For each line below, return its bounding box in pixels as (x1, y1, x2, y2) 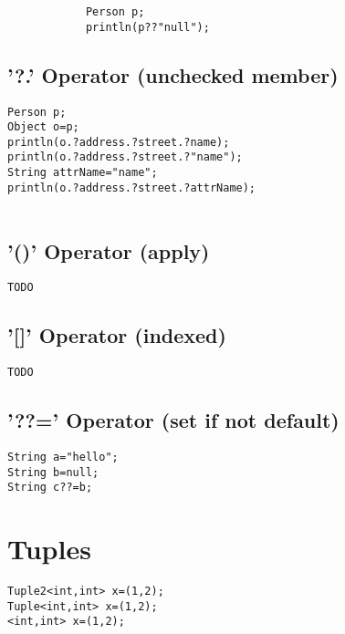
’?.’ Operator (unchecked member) (7, 60, 339, 88)
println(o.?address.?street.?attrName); (7, 181, 256, 194)
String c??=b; (7, 481, 93, 494)
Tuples (7, 530, 91, 567)
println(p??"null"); (85, 20, 210, 34)
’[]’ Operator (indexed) (7, 321, 226, 349)
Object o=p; (7, 120, 79, 134)
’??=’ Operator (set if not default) (7, 406, 340, 434)
